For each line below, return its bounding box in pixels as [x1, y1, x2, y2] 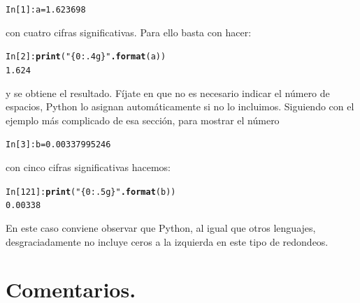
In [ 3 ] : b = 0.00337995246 [6, 140, 111, 150]
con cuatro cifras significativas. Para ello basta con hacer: [6, 24, 252, 39]
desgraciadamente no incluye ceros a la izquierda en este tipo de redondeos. [6, 234, 329, 249]
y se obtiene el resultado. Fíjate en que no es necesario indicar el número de [6, 85, 330, 100]
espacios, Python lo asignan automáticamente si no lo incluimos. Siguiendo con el [6, 99, 354, 114]
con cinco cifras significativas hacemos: [6, 160, 171, 174]
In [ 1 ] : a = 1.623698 [6, 5, 86, 15]
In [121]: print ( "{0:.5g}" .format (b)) [6, 186, 176, 197]
